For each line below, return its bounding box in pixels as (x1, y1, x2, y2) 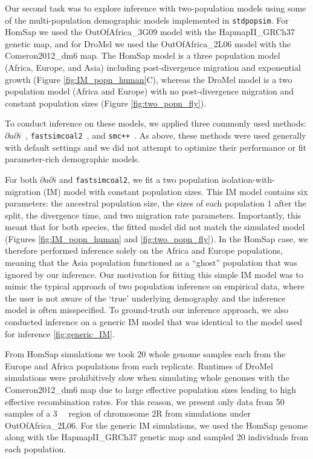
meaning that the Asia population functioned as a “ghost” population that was (5, 256, 297, 269)
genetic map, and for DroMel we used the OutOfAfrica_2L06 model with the (5, 37, 291, 50)
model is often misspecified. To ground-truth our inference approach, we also (5, 303, 289, 316)
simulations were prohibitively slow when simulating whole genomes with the (5, 371, 289, 384)
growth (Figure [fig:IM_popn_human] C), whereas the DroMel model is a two (5, 73, 292, 85)
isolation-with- (221, 173, 275, 185)
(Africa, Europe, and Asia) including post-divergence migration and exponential (5, 61, 301, 74)
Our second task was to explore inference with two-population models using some (5, 2, 306, 14)
